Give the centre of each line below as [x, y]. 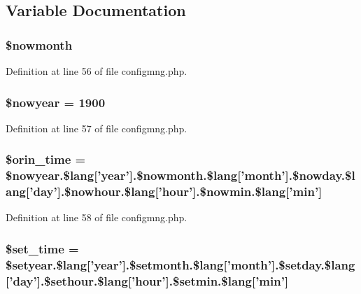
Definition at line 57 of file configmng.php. [97, 128]
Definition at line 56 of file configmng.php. [97, 71]
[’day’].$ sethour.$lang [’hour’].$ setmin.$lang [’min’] [147, 280]
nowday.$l [327, 175]
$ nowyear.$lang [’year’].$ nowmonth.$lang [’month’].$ [153, 175]
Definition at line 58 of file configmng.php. [97, 217]
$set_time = [42, 248]
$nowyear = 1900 [56, 102]
